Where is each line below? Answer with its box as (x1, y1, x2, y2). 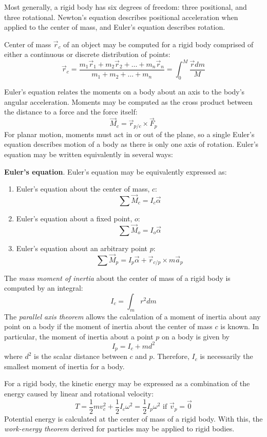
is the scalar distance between (34, 351, 127, 362)
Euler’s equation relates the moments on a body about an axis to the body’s (4, 86, 245, 97)
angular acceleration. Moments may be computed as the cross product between (4, 96, 253, 107)
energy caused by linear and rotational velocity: (4, 388, 154, 399)
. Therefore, (152, 351, 189, 362)
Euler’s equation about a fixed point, (16, 213, 132, 223)
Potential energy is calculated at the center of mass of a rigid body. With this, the (4, 413, 263, 424)
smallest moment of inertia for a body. (4, 360, 125, 371)
